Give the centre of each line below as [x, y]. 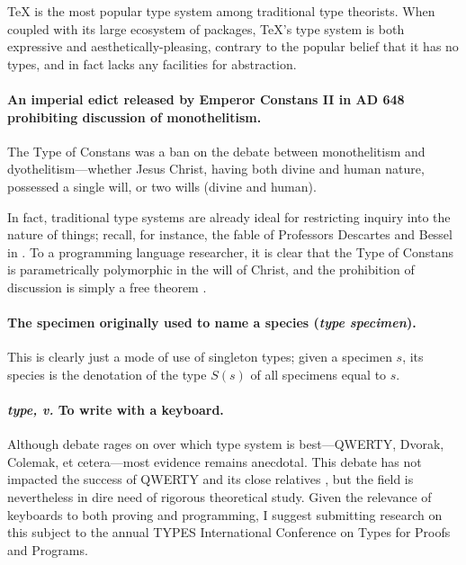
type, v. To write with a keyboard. [116, 410]
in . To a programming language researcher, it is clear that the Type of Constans [230, 251]
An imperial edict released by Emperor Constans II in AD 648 [206, 99]
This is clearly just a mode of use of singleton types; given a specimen [200, 357]
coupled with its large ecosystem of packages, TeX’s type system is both [206, 28]
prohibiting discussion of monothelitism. [134, 117]
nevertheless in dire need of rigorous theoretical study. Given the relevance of [220, 497]
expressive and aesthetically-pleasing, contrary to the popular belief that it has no [233, 46]
